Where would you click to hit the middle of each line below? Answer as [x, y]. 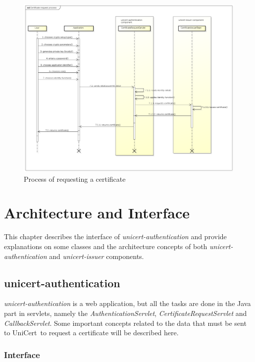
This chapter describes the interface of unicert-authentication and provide [115, 236]
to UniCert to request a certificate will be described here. [91, 333]
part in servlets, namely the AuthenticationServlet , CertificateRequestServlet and [126, 313]
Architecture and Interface [97, 213]
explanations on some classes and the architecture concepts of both [106, 246]
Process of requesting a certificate [75, 179]
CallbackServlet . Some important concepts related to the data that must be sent [125, 323]
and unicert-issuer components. [97, 256]
